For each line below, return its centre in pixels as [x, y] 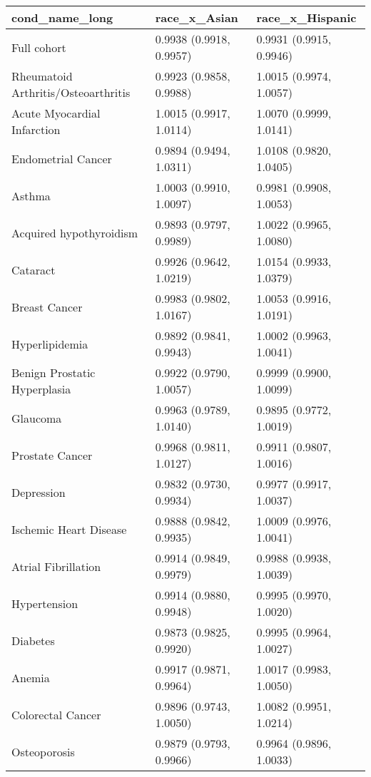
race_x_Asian [197, 17]
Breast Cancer [47, 307]
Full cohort [39, 47]
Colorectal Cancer [56, 714]
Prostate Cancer [52, 455]
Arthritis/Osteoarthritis [71, 92]
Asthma [31, 195]
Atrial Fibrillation [56, 566]
